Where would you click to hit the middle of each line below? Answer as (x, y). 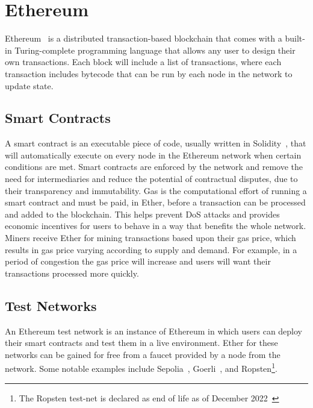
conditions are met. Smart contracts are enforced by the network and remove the (154, 167)
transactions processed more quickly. (72, 273)
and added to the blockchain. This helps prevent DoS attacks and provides (142, 214)
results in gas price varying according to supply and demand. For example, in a (151, 249)
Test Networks (51, 305)
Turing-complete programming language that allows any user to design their (155, 50)
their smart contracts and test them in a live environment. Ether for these (141, 343)
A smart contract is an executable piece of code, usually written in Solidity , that (156, 143)
